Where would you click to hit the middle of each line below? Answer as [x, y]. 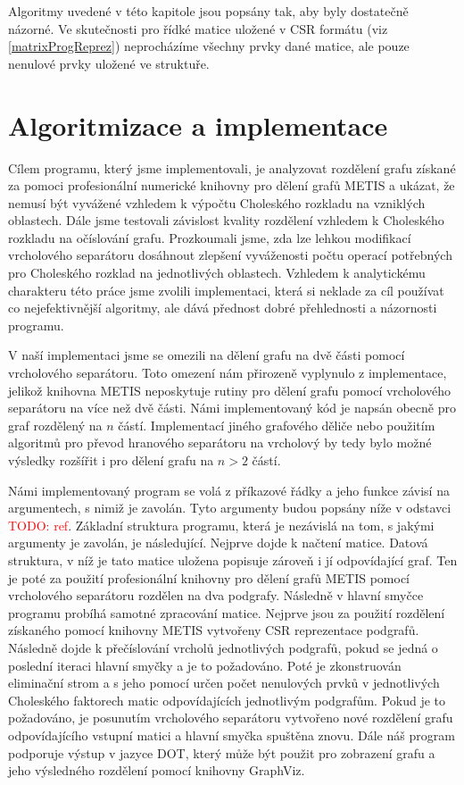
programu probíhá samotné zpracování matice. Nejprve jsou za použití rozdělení [227, 612]
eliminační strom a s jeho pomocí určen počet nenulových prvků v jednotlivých [224, 683]
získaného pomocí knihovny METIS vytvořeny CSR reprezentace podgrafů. [214, 630]
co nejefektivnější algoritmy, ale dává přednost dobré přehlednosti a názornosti [223, 308]
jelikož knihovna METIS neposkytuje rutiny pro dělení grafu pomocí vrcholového [229, 390]
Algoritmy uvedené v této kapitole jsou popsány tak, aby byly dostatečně [208, 11]
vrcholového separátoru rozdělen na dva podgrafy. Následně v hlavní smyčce [216, 595]
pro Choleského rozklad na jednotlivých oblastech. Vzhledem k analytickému [217, 273]
